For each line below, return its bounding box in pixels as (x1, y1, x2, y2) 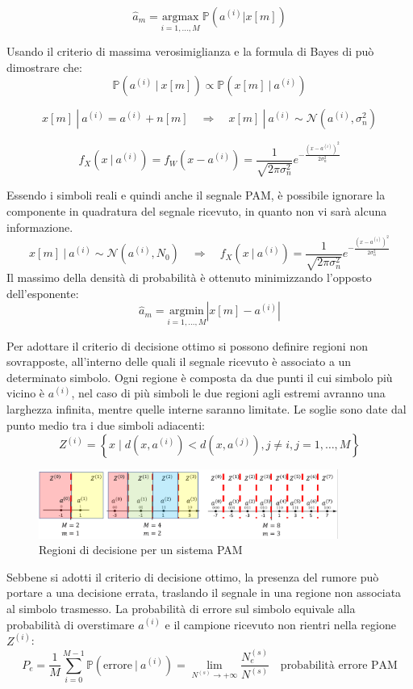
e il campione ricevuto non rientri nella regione (165, 615, 396, 632)
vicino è (6, 384, 45, 401)
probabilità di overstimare (6, 615, 135, 632)
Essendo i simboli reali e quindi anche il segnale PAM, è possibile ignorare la (6, 187, 386, 204)
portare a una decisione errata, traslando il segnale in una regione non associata (6, 584, 402, 601)
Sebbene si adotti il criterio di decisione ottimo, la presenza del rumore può (6, 568, 379, 585)
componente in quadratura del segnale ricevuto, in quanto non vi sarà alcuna (6, 203, 387, 219)
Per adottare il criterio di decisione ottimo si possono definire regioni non (6, 337, 368, 354)
